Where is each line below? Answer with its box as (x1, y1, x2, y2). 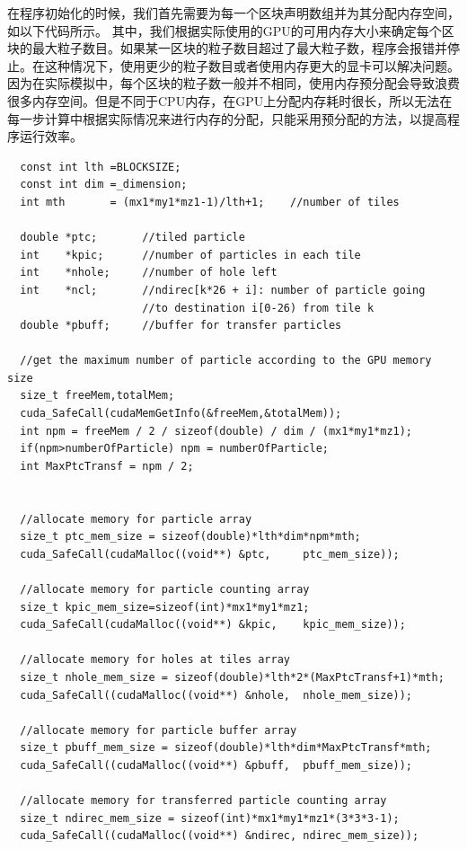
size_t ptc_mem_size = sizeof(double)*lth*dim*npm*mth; (20, 530, 361, 544)
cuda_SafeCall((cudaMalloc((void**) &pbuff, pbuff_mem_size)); (20, 758, 413, 772)
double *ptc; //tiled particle (20, 231, 245, 244)
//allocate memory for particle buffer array (20, 723, 297, 737)
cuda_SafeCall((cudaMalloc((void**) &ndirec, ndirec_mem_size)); (20, 829, 419, 843)
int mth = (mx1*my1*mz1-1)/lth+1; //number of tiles (20, 195, 400, 208)
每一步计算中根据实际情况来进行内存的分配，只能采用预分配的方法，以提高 (7, 109, 447, 128)
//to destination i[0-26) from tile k (142, 301, 374, 314)
